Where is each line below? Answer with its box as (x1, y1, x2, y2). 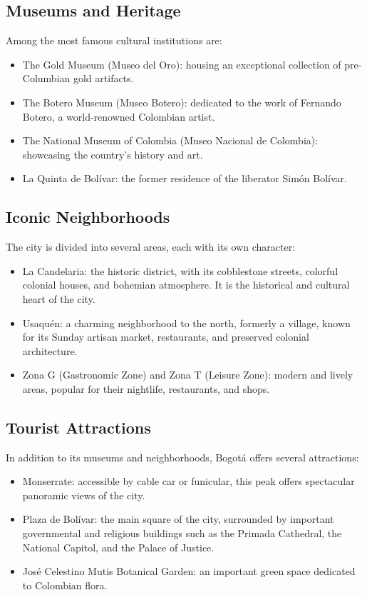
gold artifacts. (73, 71, 134, 86)
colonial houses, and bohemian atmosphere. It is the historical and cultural (22, 277, 350, 292)
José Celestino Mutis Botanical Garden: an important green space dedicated (22, 564, 356, 579)
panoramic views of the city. (22, 487, 145, 502)
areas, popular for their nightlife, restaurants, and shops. (22, 381, 270, 396)
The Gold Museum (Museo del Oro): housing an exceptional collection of (22, 56, 341, 71)
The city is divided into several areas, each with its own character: (6, 239, 296, 254)
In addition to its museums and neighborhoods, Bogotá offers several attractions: (6, 449, 359, 464)
